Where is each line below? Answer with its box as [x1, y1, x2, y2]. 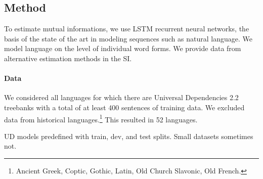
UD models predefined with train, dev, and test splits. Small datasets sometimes [4, 130, 253, 141]
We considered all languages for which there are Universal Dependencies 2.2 [4, 92, 239, 103]
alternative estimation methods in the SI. [4, 53, 132, 63]
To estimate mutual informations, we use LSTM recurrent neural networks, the [4, 23, 249, 34]
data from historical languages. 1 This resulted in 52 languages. [4, 112, 198, 124]
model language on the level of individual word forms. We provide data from [4, 43, 241, 54]
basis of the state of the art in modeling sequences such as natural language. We [4, 33, 252, 43]
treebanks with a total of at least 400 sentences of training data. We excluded [4, 102, 245, 112]
